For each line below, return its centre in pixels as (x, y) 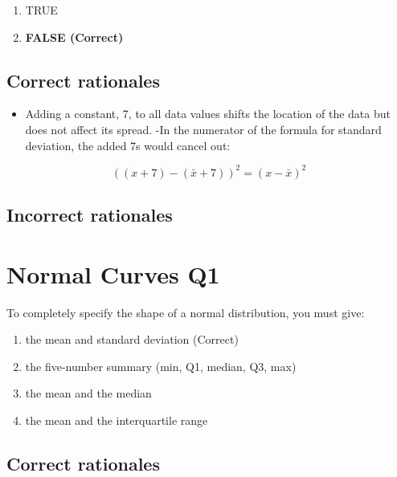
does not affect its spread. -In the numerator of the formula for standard (203, 129)
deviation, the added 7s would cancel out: (128, 145)
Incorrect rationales (90, 215)
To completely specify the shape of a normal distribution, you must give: (186, 312)
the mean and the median (88, 393)
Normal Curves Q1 (113, 273)
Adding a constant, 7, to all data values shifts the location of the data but (208, 114)
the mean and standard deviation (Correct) (132, 339)
